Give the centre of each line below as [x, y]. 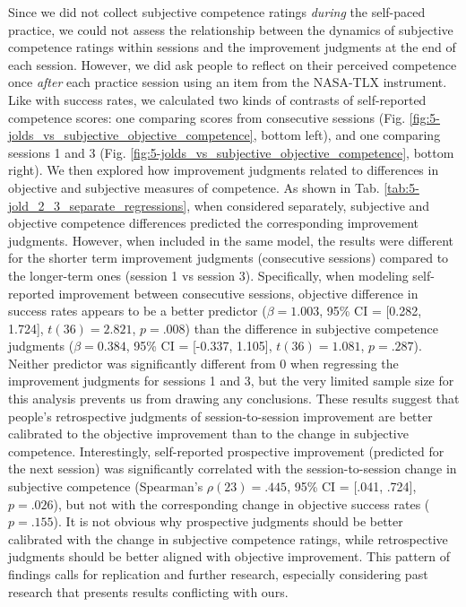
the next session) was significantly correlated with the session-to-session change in [233, 468]
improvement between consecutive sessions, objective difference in [238, 293]
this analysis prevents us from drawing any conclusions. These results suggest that [234, 399]
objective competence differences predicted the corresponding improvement [214, 223]
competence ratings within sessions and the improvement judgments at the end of [232, 47]
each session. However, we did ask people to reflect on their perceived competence [233, 64]
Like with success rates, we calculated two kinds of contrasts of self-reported [217, 99]
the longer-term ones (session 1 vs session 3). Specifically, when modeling [208, 275]
